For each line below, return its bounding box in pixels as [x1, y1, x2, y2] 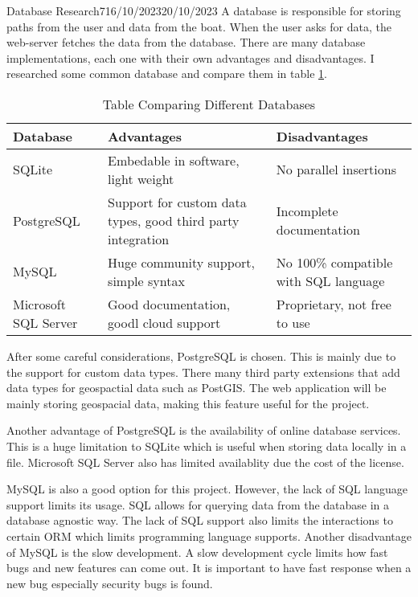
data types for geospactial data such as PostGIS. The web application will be [6, 379, 387, 396]
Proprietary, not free [276, 294, 391, 313]
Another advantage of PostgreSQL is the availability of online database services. [6, 422, 401, 439]
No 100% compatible [276, 252, 393, 272]
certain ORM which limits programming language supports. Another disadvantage [6, 527, 412, 544]
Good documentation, [108, 294, 231, 313]
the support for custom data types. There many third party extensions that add [6, 363, 400, 380]
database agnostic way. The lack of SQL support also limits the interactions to [6, 512, 393, 529]
